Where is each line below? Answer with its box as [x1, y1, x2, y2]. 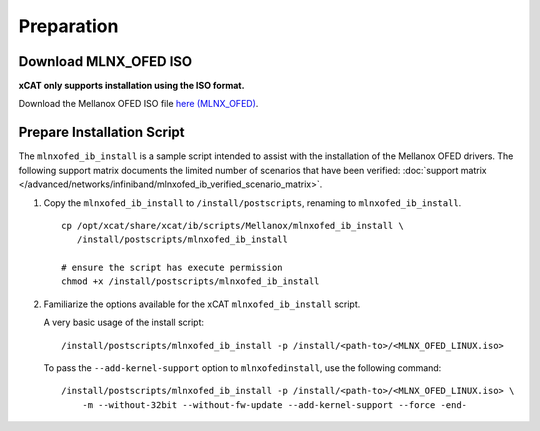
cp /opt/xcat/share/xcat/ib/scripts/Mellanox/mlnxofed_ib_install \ [61, 220, 404, 231]
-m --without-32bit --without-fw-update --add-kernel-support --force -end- [81, 399, 468, 410]
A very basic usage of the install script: [43, 316, 205, 329]
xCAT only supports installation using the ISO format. [18, 80, 245, 92]
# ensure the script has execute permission [61, 262, 284, 274]
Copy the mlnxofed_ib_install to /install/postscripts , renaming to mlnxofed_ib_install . [43, 196, 462, 209]
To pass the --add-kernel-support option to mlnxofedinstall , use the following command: [43, 362, 442, 374]
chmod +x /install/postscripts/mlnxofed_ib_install [61, 276, 320, 287]
